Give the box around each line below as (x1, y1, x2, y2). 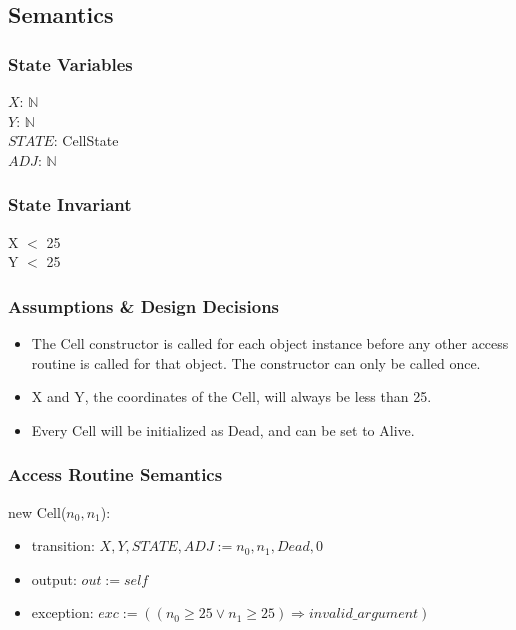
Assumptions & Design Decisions (8, 293, 280, 318)
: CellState (53, 130, 119, 151)
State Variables (8, 51, 133, 76)
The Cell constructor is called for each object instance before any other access (31, 333, 509, 353)
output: (31, 568, 77, 589)
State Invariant (8, 192, 132, 217)
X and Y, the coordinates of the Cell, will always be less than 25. (31, 386, 432, 407)
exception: (31, 602, 94, 623)
